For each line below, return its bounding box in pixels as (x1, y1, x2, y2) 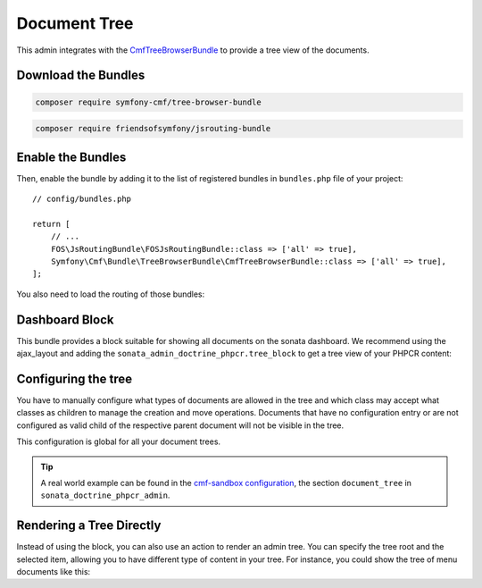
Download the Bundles (16, 68, 145, 83)
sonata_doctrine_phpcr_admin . (40, 490, 170, 500)
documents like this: (16, 566, 91, 576)
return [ (32, 219, 71, 229)
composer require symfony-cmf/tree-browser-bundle (35, 97, 262, 107)
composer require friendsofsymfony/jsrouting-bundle (35, 123, 271, 134)
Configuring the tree (16, 371, 133, 386)
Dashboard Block (16, 312, 114, 327)
